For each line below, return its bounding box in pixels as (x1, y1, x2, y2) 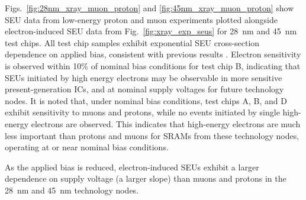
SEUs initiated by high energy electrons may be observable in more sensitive (5, 71, 282, 83)
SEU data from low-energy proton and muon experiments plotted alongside (5, 13, 278, 25)
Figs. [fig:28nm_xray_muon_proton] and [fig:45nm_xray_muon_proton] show (5, 2, 294, 14)
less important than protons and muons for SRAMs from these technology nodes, (5, 129, 299, 141)
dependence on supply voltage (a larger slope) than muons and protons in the (5, 172, 286, 185)
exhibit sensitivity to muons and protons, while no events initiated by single (5, 106, 280, 118)
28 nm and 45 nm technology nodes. (5, 183, 139, 196)
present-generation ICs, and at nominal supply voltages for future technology (5, 83, 284, 95)
